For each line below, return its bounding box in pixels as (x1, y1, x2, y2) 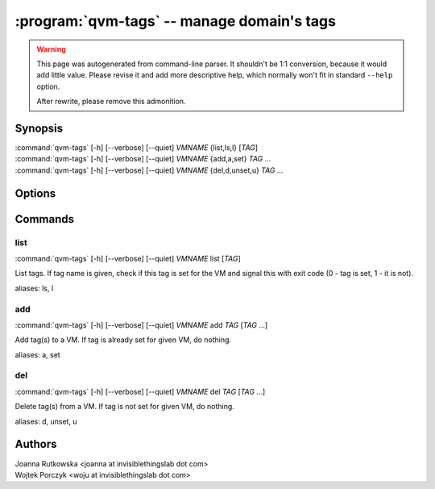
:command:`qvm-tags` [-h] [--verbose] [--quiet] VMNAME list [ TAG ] (14, 253, 241, 263)
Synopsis (14, 121, 64, 135)
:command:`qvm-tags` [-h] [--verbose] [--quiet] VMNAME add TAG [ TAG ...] (14, 320, 268, 330)
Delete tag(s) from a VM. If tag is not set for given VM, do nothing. (14, 402, 235, 412)
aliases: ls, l (14, 283, 54, 293)
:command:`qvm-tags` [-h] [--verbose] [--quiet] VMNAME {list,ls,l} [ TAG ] (14, 143, 258, 153)
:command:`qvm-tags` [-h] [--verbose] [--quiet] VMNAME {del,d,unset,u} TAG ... (14, 165, 284, 175)
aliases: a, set (14, 349, 60, 359)
